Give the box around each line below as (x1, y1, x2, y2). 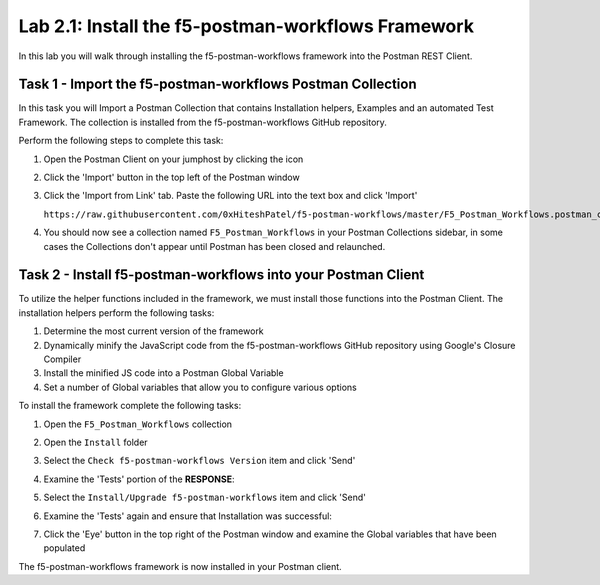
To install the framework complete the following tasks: (18, 400, 242, 412)
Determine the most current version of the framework (43, 325, 264, 337)
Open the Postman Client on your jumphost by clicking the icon (43, 153, 304, 165)
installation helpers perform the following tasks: (18, 306, 215, 319)
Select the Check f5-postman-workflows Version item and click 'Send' (43, 455, 356, 467)
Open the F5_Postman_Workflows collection (43, 418, 233, 430)
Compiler (43, 353, 82, 365)
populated (43, 542, 86, 554)
